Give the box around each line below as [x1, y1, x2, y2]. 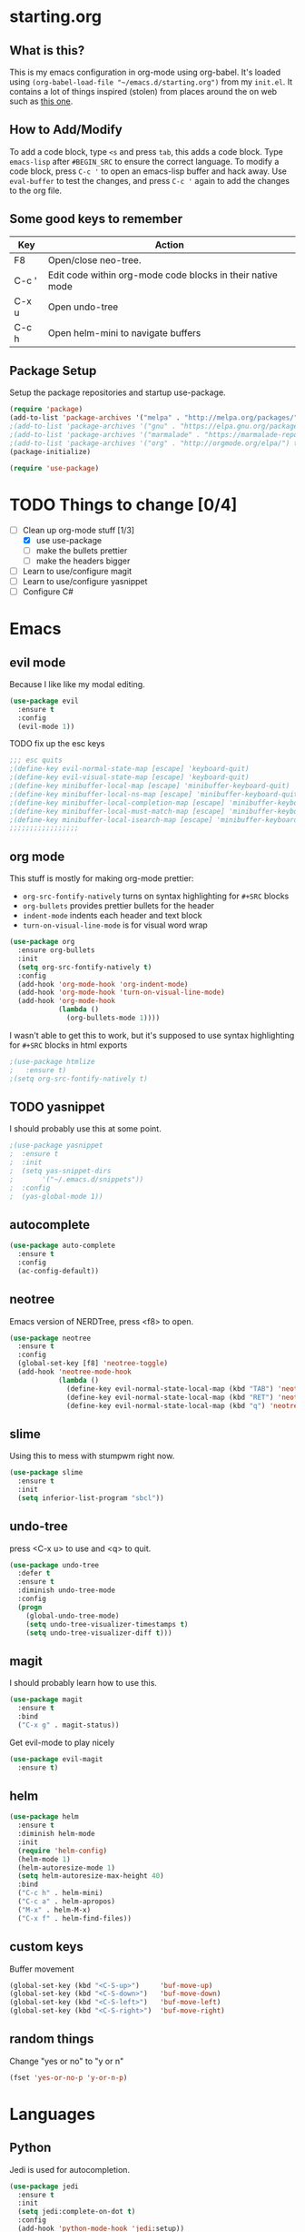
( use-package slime [9, 1468, 84, 1477]
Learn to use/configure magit [22, 565, 133, 576]
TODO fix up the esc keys [9, 738, 105, 749]
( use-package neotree [9, 1334, 92, 1343]
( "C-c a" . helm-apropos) [17, 1897, 116, 1906]
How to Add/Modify [9, 122, 123, 137]
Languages [9, 2104, 95, 2125]
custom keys [9, 1939, 84, 1954]
